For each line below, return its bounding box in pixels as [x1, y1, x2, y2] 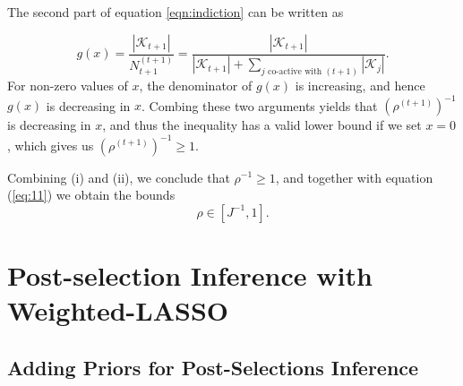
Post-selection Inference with [7, 256, 373, 293]
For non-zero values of [7, 76, 128, 95]
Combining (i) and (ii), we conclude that [7, 167, 230, 186]
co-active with [268, 67, 322, 77]
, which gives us [7, 135, 94, 154]
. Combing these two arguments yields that [141, 96, 378, 115]
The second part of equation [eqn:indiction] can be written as [7, 3, 344, 21]
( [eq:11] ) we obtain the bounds [7, 185, 176, 204]
